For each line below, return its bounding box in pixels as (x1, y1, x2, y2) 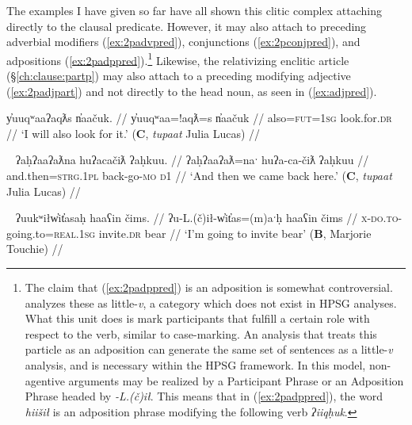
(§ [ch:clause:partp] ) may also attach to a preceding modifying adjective (6, 67, 351, 84)
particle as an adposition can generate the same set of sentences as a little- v (25, 341, 393, 358)
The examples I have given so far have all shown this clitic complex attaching (6, 2, 382, 18)
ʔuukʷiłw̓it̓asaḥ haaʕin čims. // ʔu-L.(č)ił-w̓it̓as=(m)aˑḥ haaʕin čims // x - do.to (15, 209, 399, 226)
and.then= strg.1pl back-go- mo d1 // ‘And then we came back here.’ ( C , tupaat (6, 167, 392, 183)
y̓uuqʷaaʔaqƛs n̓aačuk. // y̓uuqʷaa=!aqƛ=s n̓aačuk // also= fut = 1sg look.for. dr (6, 109, 392, 126)
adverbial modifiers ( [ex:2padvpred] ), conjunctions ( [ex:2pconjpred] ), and (6, 33, 360, 50)
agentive (25, 372, 65, 389)
